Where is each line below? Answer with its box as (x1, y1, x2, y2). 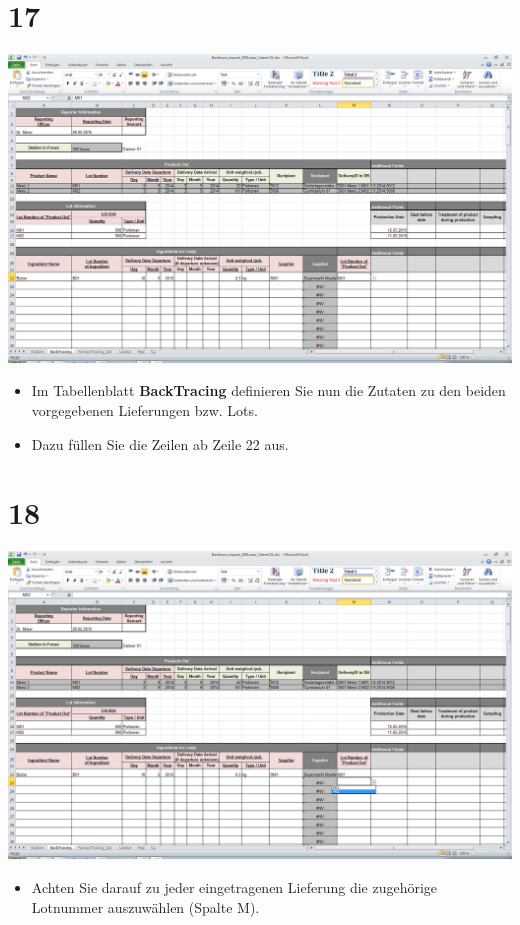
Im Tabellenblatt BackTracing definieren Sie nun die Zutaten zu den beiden (31, 380, 506, 401)
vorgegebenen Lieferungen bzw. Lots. (31, 399, 258, 420)
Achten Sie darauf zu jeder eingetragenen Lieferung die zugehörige (31, 876, 438, 897)
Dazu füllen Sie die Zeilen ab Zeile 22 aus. (31, 433, 289, 454)
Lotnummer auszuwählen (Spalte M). (31, 896, 260, 917)
